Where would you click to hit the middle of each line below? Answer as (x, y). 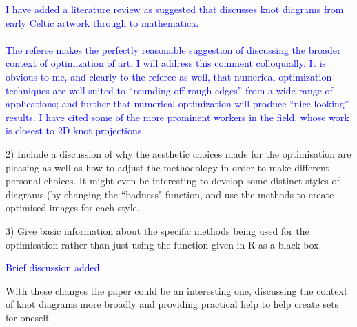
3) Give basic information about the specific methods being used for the (157, 230)
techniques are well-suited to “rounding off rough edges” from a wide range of (169, 90)
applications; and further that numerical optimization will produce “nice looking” (177, 104)
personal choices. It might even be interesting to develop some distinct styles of (173, 181)
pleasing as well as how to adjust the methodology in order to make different (167, 167)
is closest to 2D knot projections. (75, 130)
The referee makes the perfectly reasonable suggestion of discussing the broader (173, 49)
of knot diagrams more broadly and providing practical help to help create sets (172, 304)
